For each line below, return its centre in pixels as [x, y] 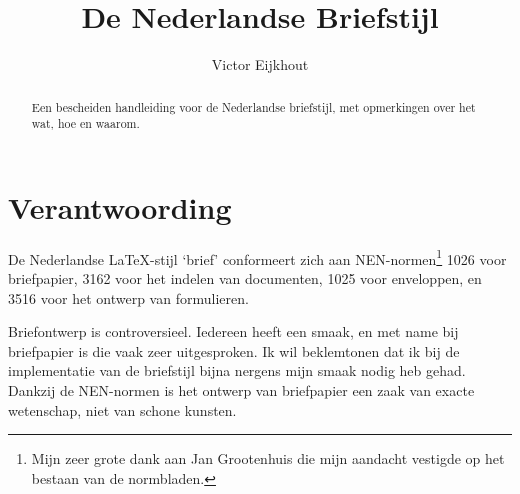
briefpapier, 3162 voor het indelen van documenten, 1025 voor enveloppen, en [245, 278]
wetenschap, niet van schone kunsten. [122, 409]
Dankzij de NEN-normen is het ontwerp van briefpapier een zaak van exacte [241, 389]
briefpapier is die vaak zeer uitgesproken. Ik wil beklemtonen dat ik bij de [234, 350]
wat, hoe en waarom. [85, 123]
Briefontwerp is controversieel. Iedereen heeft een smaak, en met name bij [233, 331]
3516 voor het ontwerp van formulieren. [128, 297]
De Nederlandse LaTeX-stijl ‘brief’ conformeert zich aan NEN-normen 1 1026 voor [257, 257]
